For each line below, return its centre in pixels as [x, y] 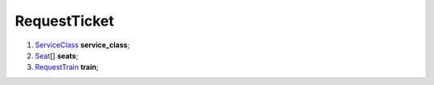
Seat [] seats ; [57, 55]
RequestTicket [64, 21]
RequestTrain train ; [67, 67]
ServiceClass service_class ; [82, 45]
